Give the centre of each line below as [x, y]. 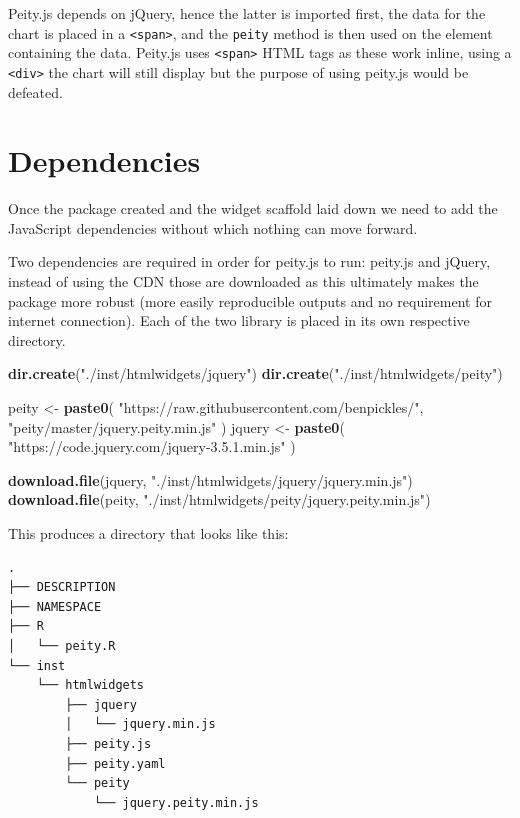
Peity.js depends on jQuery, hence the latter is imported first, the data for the [247, 13]
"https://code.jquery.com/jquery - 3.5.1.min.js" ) [152, 446]
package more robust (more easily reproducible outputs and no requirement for [250, 300]
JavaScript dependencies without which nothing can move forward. [213, 227]
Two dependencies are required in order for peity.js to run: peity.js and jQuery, [249, 261]
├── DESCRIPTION [62, 587]
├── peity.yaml [115, 763]
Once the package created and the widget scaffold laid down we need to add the [253, 208]
